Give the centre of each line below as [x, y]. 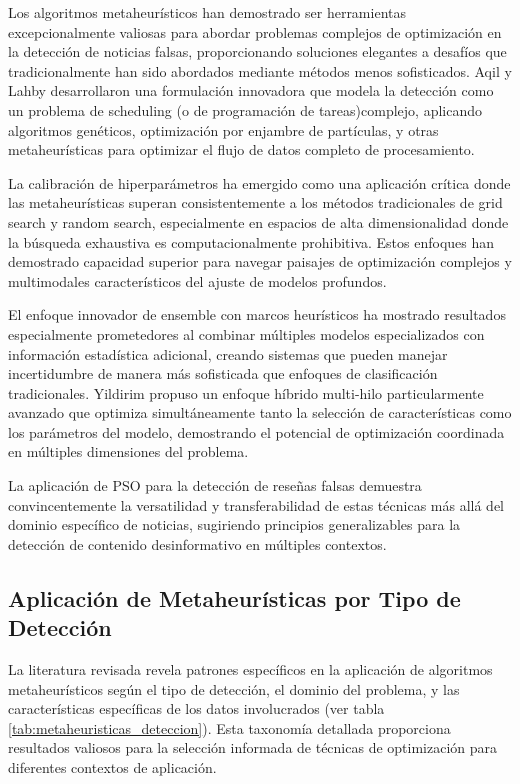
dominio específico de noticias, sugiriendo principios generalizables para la [234, 524]
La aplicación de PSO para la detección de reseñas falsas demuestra [215, 485]
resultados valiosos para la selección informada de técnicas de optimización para [253, 747]
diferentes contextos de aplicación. [112, 767]
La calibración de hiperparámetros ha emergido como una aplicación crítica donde [259, 182]
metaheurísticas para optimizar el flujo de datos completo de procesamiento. [241, 149]
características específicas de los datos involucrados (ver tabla [196, 708]
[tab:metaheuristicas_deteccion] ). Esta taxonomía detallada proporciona [229, 727]
